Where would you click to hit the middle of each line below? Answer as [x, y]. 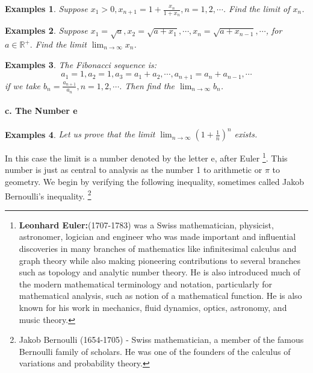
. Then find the [147, 85]
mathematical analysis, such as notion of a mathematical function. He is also [160, 296]
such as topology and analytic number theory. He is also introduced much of [160, 272]
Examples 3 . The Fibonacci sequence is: [81, 64]
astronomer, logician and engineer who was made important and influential [157, 237]
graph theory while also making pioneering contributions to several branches [160, 260]
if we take [23, 85]
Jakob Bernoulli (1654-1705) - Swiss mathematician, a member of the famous [161, 340]
